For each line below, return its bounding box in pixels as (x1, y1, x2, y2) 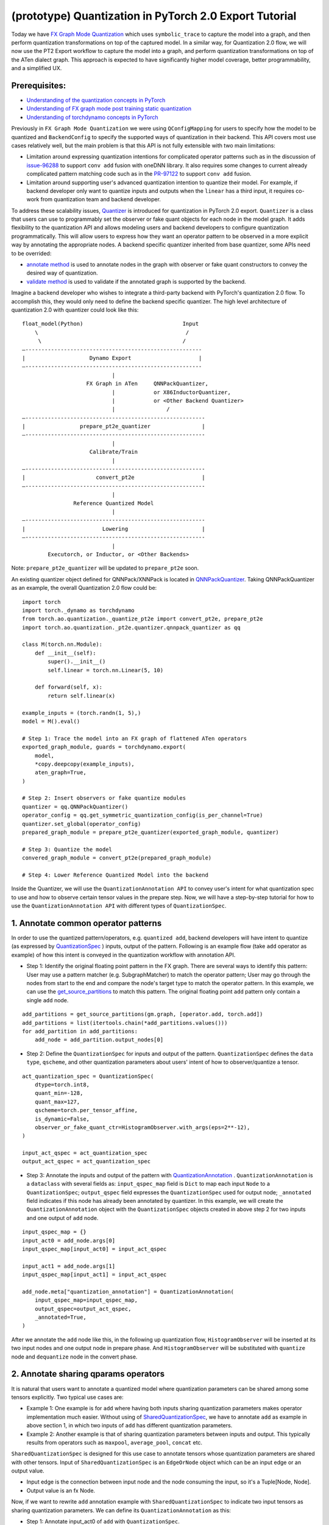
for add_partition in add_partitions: (22, 1028, 138, 1035)
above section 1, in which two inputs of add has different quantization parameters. (26, 1422, 233, 1429)
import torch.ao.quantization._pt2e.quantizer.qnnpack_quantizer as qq (22, 624, 241, 631)
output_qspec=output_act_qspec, (34, 1305, 132, 1312)
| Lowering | (22, 525, 205, 532)
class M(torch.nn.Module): (22, 641, 103, 648)
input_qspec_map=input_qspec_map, (34, 1297, 138, 1304)
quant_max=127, (34, 1098, 80, 1105)
